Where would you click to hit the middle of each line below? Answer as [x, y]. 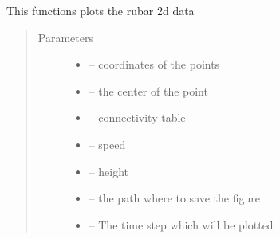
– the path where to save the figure [175, 198]
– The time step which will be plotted [181, 224]
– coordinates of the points [154, 64]
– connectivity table [137, 118]
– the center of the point [148, 90]
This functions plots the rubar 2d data [101, 10]
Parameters [65, 37]
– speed [107, 144]
